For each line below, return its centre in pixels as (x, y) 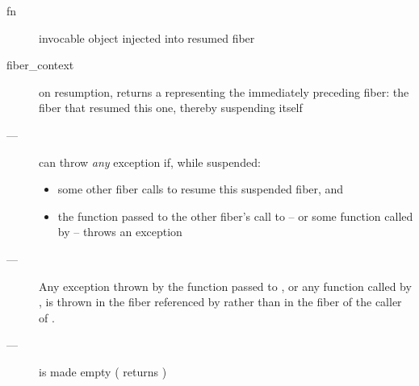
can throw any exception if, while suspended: (150, 162)
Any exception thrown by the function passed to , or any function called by (225, 286)
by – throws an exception (120, 232)
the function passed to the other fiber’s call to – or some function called (235, 216)
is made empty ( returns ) (103, 371)
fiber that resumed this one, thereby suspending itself (171, 108)
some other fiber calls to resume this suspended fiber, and (201, 189)
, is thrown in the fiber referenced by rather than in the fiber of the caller (220, 302)
